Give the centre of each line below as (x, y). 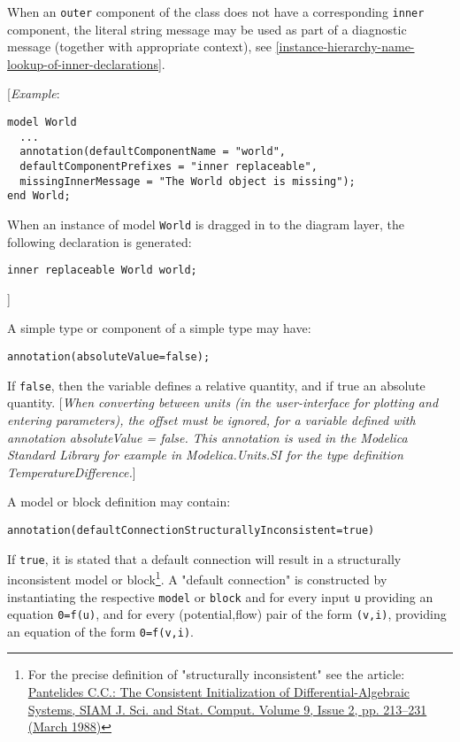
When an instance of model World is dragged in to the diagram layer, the (206, 224)
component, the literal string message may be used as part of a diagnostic (207, 29)
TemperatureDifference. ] (72, 471)
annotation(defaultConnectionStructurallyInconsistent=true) (191, 530)
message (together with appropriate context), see (139, 46)
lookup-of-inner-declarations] (84, 63)
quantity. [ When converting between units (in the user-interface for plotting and (223, 402)
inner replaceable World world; (102, 271)
